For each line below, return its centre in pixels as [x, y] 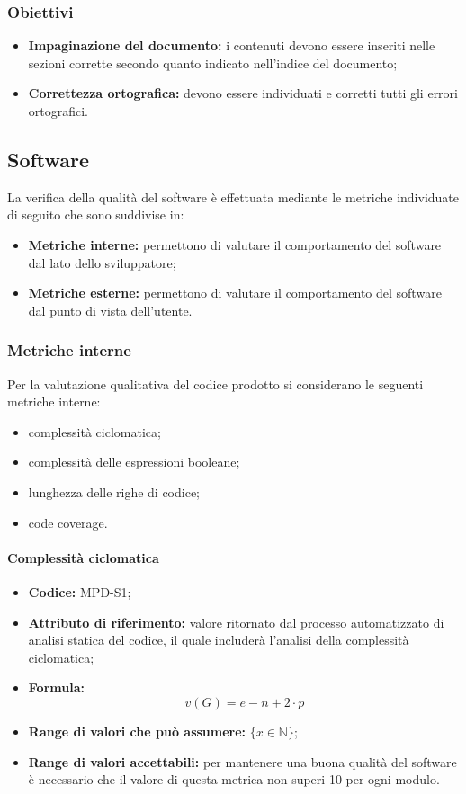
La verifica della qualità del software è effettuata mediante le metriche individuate [233, 196]
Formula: [56, 687]
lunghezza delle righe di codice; [114, 491]
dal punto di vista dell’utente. [110, 310]
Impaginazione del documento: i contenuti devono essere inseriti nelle [232, 45]
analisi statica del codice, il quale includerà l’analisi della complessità [219, 640]
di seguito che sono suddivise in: [96, 214]
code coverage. [68, 522]
